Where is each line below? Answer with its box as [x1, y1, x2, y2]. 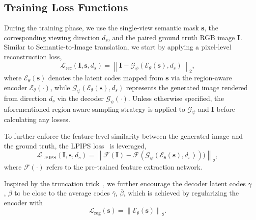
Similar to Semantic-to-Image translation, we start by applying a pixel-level [4, 42, 231, 52]
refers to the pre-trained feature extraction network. [46, 161, 202, 171]
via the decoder [57, 93, 104, 103]
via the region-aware [171, 73, 232, 83]
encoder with [4, 197, 43, 207]
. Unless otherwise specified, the [128, 93, 224, 103]
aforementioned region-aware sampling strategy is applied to [4, 103, 185, 114]
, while [50, 82, 70, 92]
